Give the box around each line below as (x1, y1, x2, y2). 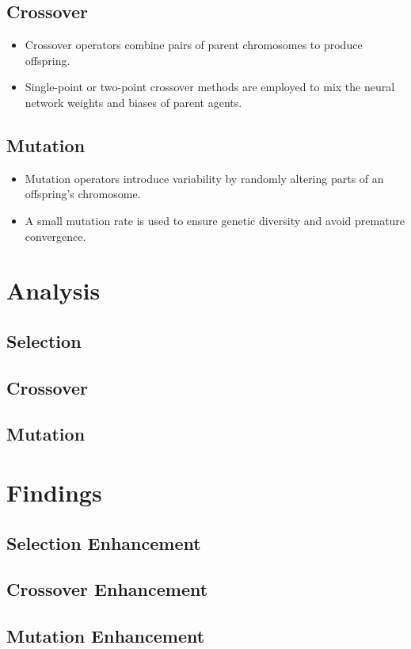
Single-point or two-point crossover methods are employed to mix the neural (25, 78, 395, 95)
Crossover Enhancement (6, 577, 208, 601)
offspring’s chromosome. (25, 185, 141, 202)
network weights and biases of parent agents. (25, 94, 242, 110)
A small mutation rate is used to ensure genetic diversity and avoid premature (25, 212, 405, 228)
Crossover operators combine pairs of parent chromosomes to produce (25, 36, 363, 53)
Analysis (6, 274, 101, 307)
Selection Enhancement (6, 530, 201, 555)
